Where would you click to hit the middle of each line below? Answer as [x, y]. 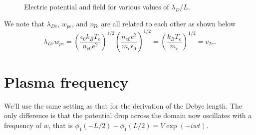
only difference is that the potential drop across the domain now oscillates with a [128, 115]
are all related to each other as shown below [168, 23]
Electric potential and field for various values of [97, 6]
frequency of [23, 125]
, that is [61, 125]
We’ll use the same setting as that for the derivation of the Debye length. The [123, 105]
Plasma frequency [66, 81]
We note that [24, 23]
